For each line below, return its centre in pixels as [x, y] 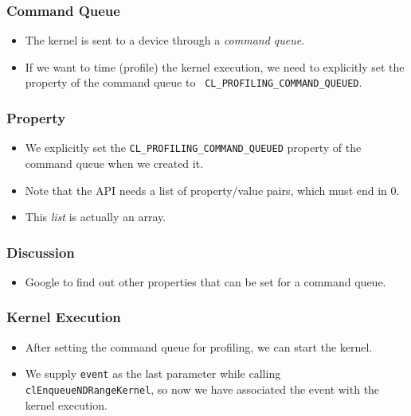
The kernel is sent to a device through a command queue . [165, 40]
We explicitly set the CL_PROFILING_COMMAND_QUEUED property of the [193, 148]
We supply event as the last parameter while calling [153, 373]
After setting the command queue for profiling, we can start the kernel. [199, 346]
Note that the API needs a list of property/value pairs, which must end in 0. [212, 190]
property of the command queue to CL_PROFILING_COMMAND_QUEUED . [194, 82]
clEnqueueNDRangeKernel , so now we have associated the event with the [202, 389]
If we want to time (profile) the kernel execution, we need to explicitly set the [215, 66]
